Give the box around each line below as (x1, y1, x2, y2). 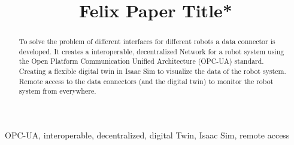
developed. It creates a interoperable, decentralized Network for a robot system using (19, 46, 284, 56)
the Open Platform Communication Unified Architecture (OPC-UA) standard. (19, 56, 264, 66)
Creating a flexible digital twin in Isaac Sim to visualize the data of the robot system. (19, 66, 286, 76)
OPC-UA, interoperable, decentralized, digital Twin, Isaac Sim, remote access (5, 129, 290, 141)
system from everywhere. (19, 86, 96, 96)
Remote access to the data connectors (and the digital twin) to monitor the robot (19, 76, 274, 86)
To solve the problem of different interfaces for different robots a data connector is (19, 36, 275, 47)
